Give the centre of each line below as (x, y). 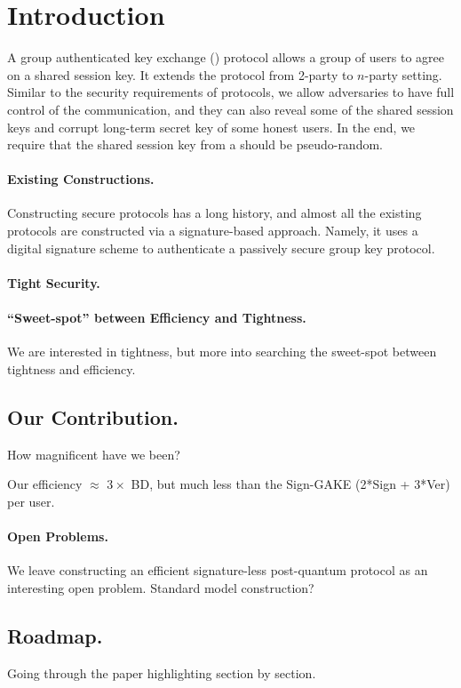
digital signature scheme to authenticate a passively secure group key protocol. (221, 248)
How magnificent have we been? (94, 454)
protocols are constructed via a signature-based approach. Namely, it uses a (213, 231)
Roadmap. (55, 635)
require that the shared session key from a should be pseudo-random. (195, 144)
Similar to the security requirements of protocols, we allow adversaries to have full (231, 92)
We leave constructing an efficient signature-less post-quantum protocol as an (218, 570)
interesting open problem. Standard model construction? (161, 587)
